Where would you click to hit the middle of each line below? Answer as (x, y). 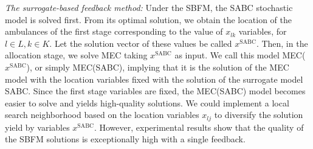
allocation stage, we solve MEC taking (76, 55)
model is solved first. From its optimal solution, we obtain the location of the (148, 19)
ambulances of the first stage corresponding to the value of (114, 31)
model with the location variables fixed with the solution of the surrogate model (154, 79)
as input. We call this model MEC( (240, 55)
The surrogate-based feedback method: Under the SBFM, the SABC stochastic (149, 7)
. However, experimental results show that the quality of (199, 127)
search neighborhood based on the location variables (102, 115)
